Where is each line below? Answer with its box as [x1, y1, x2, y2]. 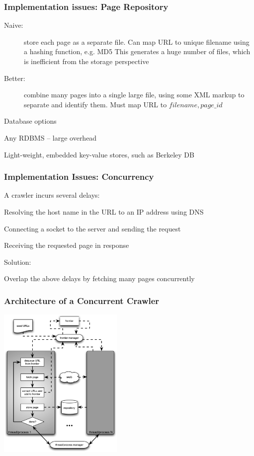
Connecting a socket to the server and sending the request [4, 223, 181, 233]
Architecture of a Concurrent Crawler [4, 294, 160, 306]
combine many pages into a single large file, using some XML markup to [24, 89, 245, 100]
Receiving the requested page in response [4, 240, 129, 250]
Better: [4, 73, 25, 83]
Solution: [4, 256, 31, 267]
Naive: [4, 20, 23, 30]
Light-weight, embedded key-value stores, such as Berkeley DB [4, 149, 194, 159]
